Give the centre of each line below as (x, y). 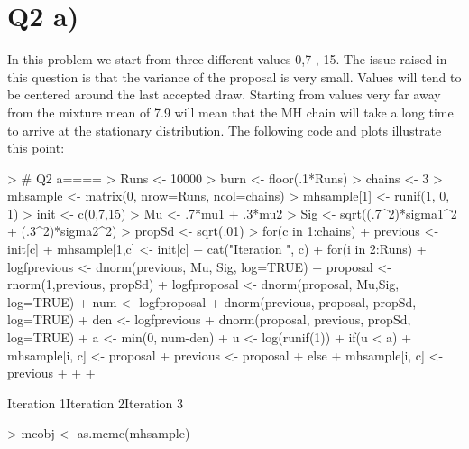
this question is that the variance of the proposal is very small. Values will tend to (234, 76)
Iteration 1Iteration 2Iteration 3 (95, 402)
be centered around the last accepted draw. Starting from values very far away (224, 94)
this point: (36, 148)
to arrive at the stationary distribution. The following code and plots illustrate (225, 130)
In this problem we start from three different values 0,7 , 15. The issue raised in (227, 59)
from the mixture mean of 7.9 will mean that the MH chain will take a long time (230, 112)
